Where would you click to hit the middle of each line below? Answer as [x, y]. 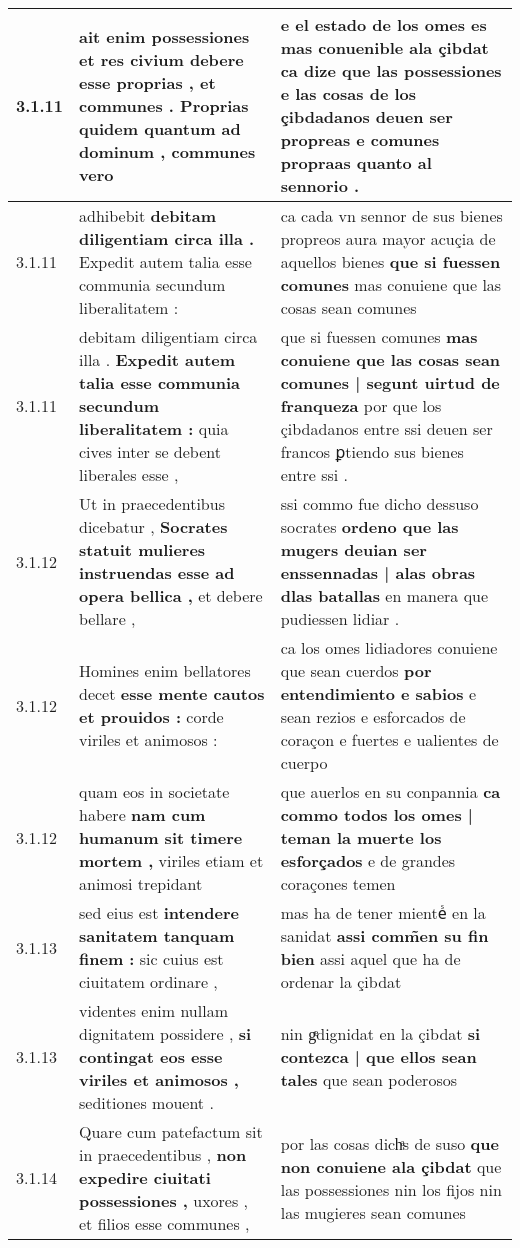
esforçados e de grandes [368, 860]
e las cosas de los [348, 93]
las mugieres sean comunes [373, 1212]
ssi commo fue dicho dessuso [379, 503]
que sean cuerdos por [356, 670]
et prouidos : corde [151, 716]
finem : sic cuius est [151, 958]
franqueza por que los [361, 405]
